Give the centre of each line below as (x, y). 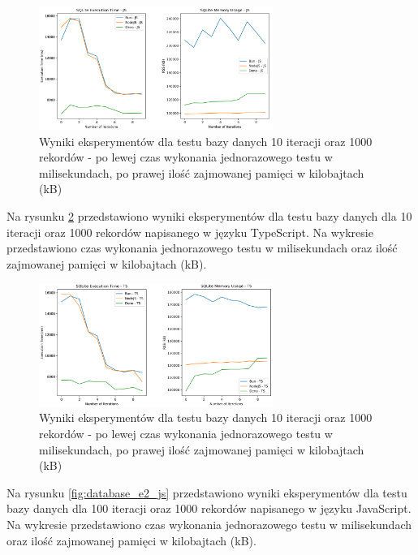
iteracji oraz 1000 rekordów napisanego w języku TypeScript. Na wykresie (190, 232)
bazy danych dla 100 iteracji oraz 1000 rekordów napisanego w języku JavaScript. (209, 508)
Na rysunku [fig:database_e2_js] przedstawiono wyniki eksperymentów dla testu (207, 492)
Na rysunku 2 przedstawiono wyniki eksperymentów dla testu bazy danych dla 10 (209, 216)
